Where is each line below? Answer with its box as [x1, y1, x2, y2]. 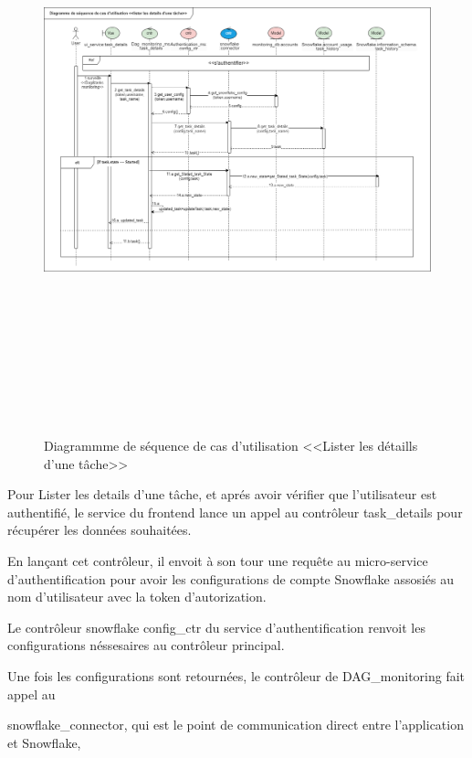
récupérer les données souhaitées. [7, 520, 192, 539]
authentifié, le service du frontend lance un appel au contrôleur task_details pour [7, 502, 463, 521]
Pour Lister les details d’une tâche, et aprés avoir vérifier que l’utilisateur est [7, 485, 437, 504]
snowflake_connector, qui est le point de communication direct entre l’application [7, 715, 464, 734]
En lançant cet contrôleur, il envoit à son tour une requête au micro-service [7, 551, 428, 571]
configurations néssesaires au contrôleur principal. [7, 635, 285, 655]
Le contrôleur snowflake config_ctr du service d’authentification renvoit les [7, 617, 425, 636]
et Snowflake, [7, 732, 81, 752]
